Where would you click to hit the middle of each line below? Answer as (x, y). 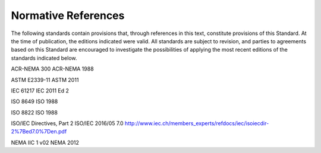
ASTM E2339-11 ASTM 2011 (45, 79)
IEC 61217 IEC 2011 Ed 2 (40, 90)
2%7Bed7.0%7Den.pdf (39, 132)
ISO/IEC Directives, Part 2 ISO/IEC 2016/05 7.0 (67, 123)
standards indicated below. (44, 58)
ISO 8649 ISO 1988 (34, 101)
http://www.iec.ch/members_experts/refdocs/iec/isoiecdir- (197, 123)
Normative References (68, 15)
